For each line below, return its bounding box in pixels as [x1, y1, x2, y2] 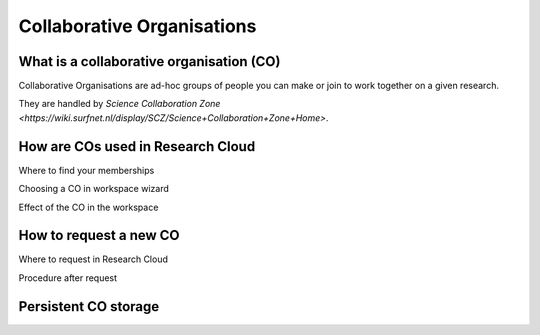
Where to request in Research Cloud [18, 253, 169, 265]
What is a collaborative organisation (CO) [18, 53, 281, 70]
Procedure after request [18, 271, 118, 284]
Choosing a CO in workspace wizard [18, 183, 170, 195]
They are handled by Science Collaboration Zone [18, 98, 221, 110]
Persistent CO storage [18, 298, 160, 315]
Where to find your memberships [18, 164, 155, 176]
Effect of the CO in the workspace [18, 201, 159, 213]
